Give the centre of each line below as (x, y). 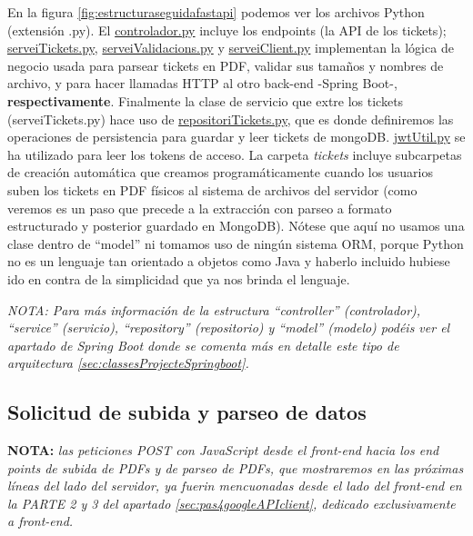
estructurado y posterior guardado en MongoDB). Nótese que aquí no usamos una (236, 226)
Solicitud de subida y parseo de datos (187, 412)
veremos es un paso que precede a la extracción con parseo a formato (200, 208)
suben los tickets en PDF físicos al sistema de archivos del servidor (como (212, 189)
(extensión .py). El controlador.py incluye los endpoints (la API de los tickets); (227, 30)
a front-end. (40, 521)
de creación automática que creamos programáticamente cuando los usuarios (220, 172)
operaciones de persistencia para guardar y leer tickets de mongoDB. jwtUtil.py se (236, 137)
